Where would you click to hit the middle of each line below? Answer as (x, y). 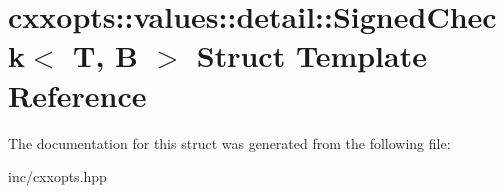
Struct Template (311, 55)
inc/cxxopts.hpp (57, 176)
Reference (77, 94)
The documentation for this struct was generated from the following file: (229, 142)
